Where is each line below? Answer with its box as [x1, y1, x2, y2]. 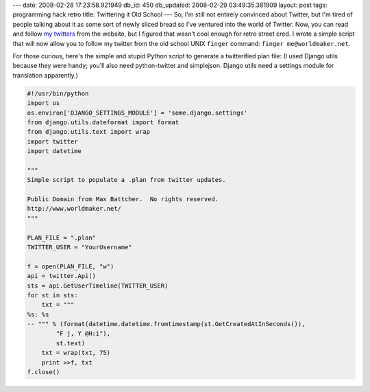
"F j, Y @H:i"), [56, 330, 111, 338]
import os [27, 100, 60, 107]
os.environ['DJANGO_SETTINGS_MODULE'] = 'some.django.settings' [27, 108, 248, 117]
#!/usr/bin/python [27, 89, 89, 97]
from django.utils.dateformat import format [27, 118, 180, 126]
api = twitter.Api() [27, 272, 96, 280]
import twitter [27, 137, 78, 146]
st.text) [56, 339, 86, 347]
